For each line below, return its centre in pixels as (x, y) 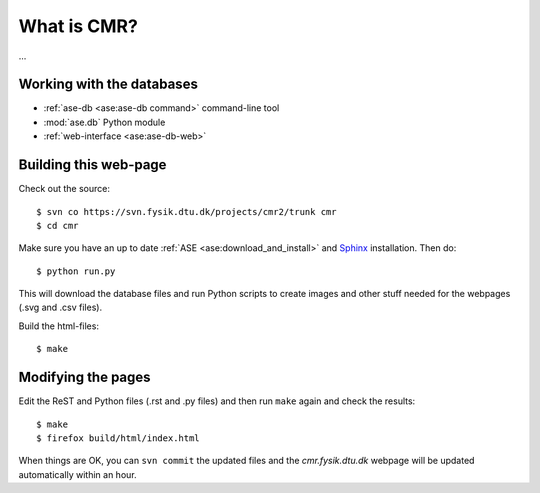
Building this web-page (92, 165)
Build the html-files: (59, 326)
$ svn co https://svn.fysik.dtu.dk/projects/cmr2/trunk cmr (186, 211)
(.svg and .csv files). (60, 307)
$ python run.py (76, 271)
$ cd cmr (57, 225)
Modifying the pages (84, 377)
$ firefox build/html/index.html (118, 438)
